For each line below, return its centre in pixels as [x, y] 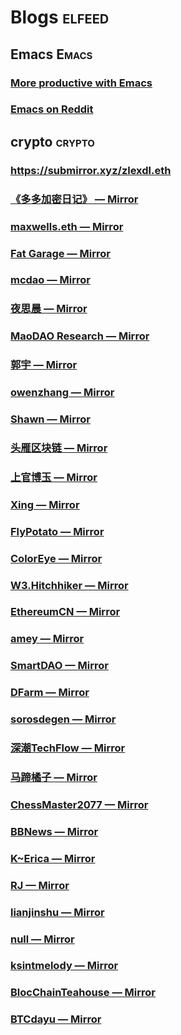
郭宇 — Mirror [44, 365]
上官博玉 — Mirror [54, 477]
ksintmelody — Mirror [64, 966]
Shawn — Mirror [51, 419]
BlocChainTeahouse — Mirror [83, 993]
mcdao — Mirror [50, 280]
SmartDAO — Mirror [59, 666]
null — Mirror [42, 939]
